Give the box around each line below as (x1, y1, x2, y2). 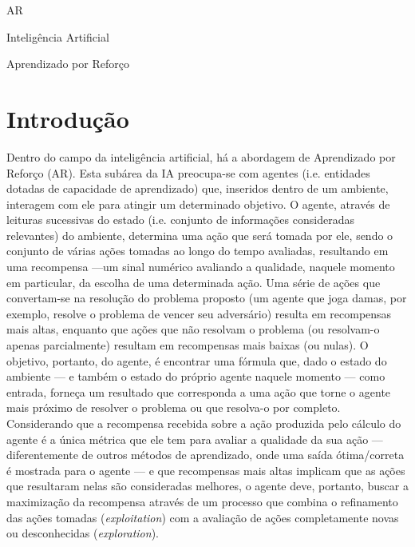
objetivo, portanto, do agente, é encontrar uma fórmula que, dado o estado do (6, 352, 387, 369)
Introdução (6, 102, 129, 134)
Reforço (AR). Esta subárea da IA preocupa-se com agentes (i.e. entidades (6, 164, 370, 181)
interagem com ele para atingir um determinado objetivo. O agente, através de (6, 195, 390, 212)
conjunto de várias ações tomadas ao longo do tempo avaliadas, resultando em (6, 242, 389, 259)
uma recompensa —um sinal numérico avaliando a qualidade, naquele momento (6, 258, 395, 275)
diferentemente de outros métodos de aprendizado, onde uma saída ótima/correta (6, 446, 405, 463)
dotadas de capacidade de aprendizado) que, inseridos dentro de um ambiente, (6, 180, 389, 197)
